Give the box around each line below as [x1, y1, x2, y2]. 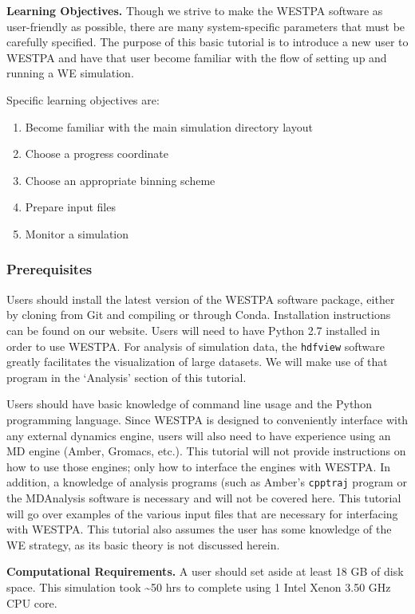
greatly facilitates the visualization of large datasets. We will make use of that [6, 353, 388, 370]
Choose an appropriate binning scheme [25, 171, 215, 188]
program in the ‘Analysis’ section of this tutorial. [6, 368, 247, 385]
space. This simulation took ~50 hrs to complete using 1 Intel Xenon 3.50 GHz [6, 578, 391, 595]
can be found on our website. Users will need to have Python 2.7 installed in [6, 321, 381, 338]
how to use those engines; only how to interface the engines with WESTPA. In [6, 458, 390, 474]
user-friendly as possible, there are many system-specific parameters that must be [6, 18, 405, 34]
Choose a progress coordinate [25, 145, 169, 162]
